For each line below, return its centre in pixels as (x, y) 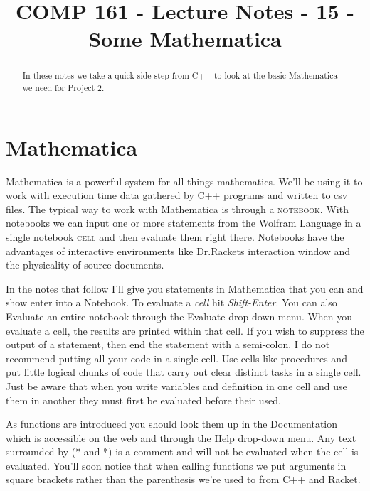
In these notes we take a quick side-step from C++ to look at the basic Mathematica (180, 76)
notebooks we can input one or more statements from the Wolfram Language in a (184, 223)
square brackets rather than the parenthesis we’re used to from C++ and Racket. (183, 479)
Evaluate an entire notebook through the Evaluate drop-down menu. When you (179, 316)
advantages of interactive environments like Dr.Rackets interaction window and (178, 250)
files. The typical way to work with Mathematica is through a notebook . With (177, 209)
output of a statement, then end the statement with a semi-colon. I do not (168, 344)
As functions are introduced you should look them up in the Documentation (172, 424)
